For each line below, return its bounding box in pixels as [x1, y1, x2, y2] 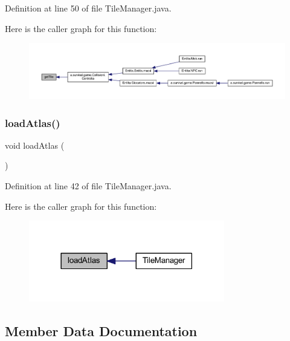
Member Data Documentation [5, 321, 198, 340]
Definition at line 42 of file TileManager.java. [5, 180, 172, 192]
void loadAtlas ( [5, 138, 65, 151]
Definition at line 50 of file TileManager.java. [5, 2, 172, 14]
